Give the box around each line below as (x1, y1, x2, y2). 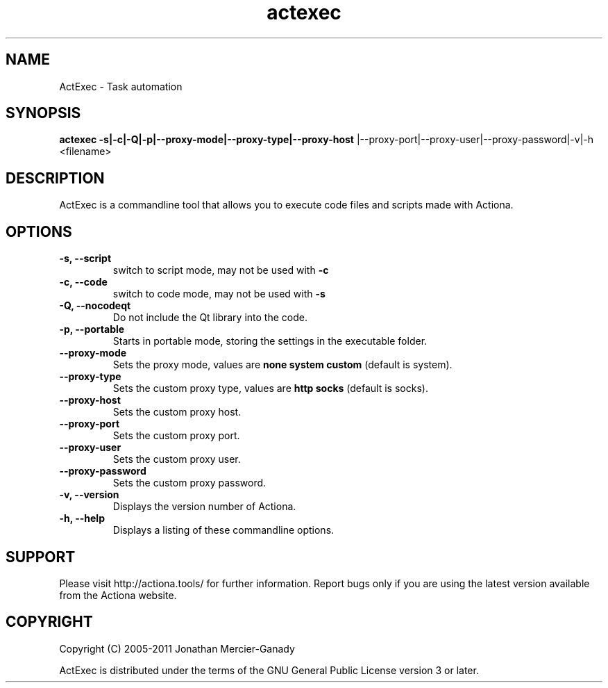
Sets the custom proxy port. (112, 429, 240, 442)
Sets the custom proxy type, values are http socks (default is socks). (112, 382, 428, 395)
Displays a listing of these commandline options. (112, 524, 335, 537)
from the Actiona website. (59, 589, 177, 601)
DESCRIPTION (6, 169, 105, 187)
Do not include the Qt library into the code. (112, 311, 307, 324)
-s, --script (59, 252, 112, 265)
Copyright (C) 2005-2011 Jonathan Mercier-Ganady (59, 642, 295, 655)
